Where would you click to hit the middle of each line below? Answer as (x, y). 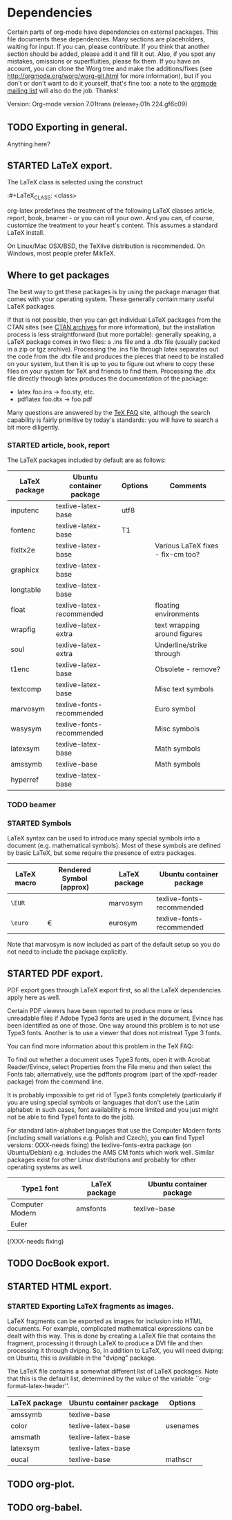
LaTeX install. (26, 233)
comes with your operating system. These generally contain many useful (111, 299)
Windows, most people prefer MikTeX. (61, 253)
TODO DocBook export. (59, 1263)
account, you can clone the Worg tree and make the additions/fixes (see (110, 68)
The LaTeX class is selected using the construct (75, 182)
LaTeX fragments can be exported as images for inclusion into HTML (105, 1321)
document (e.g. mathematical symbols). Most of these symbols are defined (114, 846)
